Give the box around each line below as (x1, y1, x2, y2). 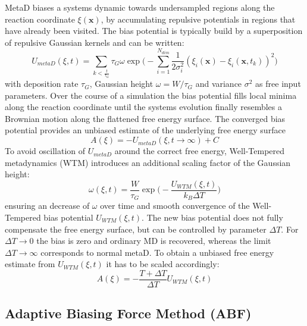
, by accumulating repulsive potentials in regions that (101, 12, 296, 25)
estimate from (5, 258, 55, 270)
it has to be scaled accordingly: (106, 258, 220, 270)
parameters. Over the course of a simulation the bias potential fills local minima (5, 89, 297, 101)
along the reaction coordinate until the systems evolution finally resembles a (5, 101, 282, 113)
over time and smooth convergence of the (100, 199, 250, 212)
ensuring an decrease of (5, 199, 90, 212)
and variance (195, 77, 242, 90)
